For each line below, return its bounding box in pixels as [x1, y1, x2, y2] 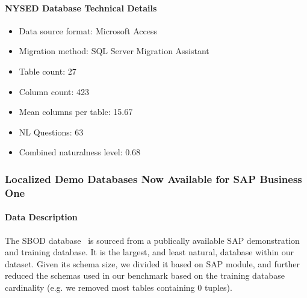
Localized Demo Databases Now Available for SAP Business [5, 171, 302, 186]
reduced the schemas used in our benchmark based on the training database [5, 269, 285, 282]
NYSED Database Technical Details [5, 1, 157, 14]
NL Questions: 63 [19, 125, 84, 138]
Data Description [5, 211, 78, 223]
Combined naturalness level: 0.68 [19, 146, 141, 158]
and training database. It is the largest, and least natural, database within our [5, 246, 294, 258]
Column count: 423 [19, 85, 90, 98]
